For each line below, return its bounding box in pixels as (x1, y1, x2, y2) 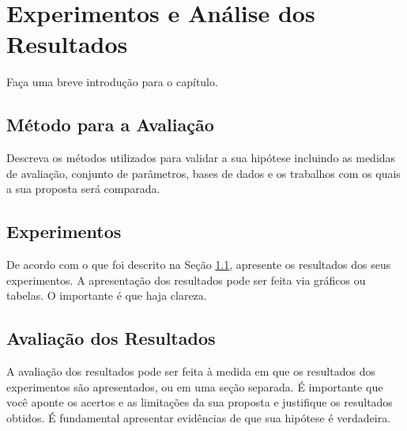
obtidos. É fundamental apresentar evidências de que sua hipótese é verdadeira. (6, 409, 391, 425)
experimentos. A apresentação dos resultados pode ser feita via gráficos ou (6, 271, 366, 288)
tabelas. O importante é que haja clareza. (6, 287, 207, 304)
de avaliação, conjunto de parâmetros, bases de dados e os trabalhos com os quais (6, 164, 401, 181)
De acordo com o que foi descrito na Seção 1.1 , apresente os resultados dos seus (6, 256, 391, 273)
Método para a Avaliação (6, 112, 214, 137)
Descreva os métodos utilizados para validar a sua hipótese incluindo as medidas (6, 149, 396, 166)
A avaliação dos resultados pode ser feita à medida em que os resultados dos (6, 363, 375, 380)
